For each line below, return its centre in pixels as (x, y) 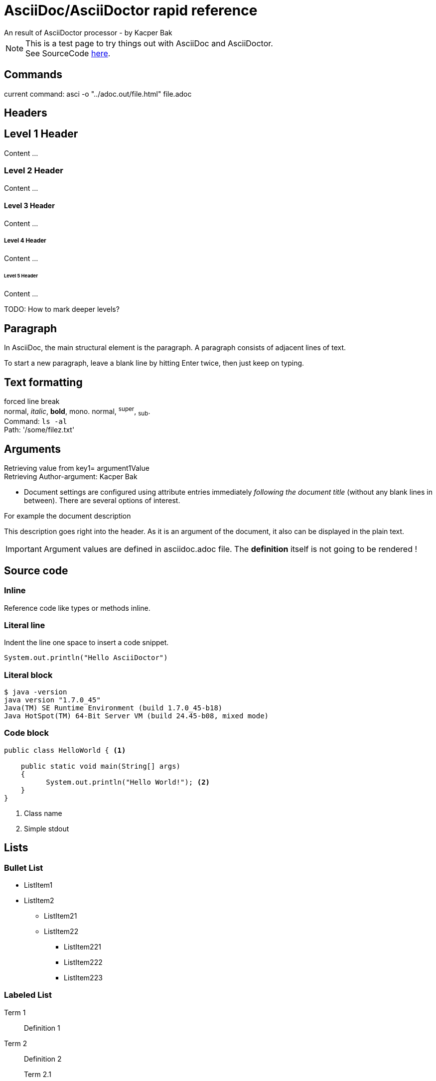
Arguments (33, 449)
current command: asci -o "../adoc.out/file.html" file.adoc (98, 94)
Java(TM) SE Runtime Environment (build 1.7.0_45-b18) (113, 708)
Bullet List (24, 868)
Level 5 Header (21, 276)
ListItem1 (38, 885)
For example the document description (68, 516)
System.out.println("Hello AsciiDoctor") (86, 658)
